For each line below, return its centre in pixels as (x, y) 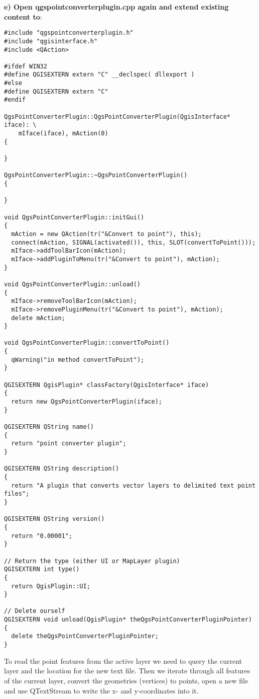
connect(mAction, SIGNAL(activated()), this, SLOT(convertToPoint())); (134, 242)
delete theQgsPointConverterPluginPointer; (85, 636)
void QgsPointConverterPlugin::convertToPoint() (87, 343)
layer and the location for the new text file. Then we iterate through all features (127, 671)
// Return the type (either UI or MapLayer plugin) (92, 561)
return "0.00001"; (42, 536)
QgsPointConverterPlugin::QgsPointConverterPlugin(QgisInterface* (117, 116)
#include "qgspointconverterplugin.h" (69, 33)
